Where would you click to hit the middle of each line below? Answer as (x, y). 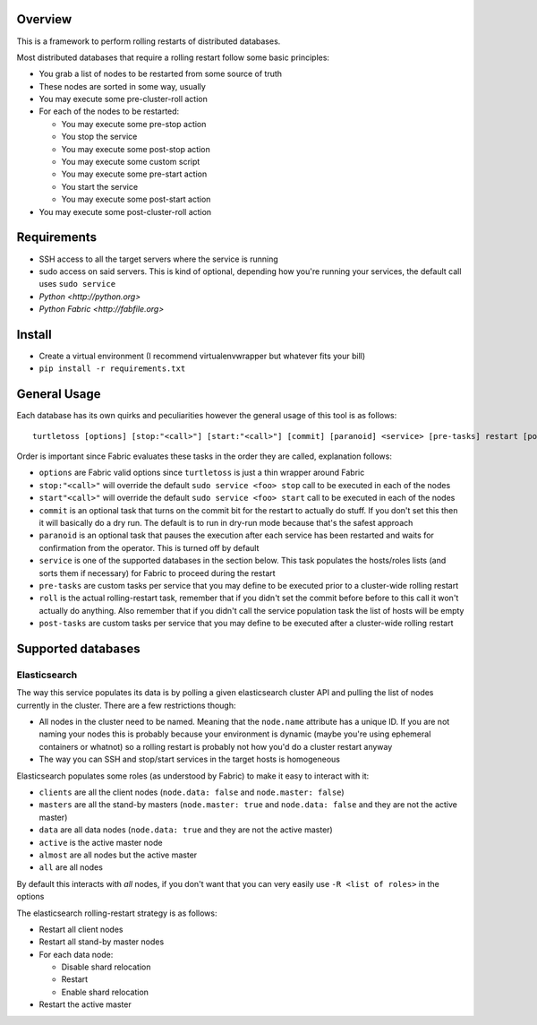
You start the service (100, 186)
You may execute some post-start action (136, 199)
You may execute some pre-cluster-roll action (123, 99)
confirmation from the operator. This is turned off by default (149, 547)
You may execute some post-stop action (136, 149)
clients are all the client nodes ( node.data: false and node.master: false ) (192, 792)
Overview (44, 19)
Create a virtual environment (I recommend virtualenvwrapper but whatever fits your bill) (202, 356)
